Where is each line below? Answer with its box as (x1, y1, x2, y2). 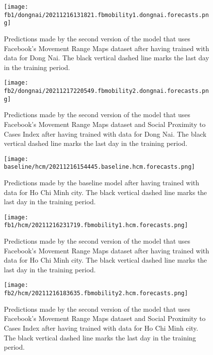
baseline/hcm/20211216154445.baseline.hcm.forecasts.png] (4, 163, 195, 171)
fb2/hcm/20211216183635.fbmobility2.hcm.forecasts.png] (4, 290, 188, 297)
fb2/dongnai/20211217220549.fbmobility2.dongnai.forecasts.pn (4, 88, 209, 94)
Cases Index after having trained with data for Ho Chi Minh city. (4, 322, 198, 333)
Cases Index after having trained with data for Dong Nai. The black (4, 128, 207, 139)
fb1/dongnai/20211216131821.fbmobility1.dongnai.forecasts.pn (4, 11, 209, 18)
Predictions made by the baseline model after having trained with (4, 177, 199, 187)
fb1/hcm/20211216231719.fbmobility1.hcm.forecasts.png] (4, 222, 188, 229)
